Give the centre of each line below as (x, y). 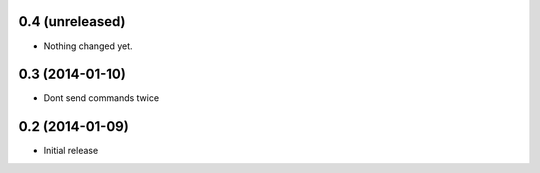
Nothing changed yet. (88, 46)
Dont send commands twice (101, 98)
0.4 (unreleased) (72, 21)
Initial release (71, 151)
